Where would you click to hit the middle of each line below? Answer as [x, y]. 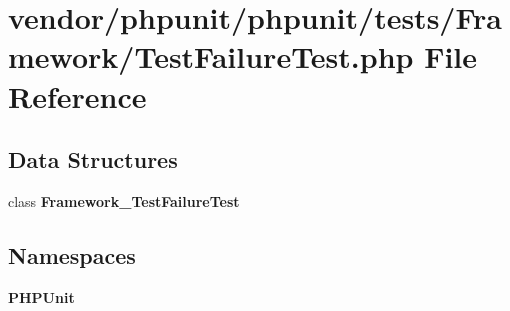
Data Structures [93, 159]
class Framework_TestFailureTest [124, 200]
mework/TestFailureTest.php [211, 56]
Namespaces [72, 254]
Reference [77, 95]
